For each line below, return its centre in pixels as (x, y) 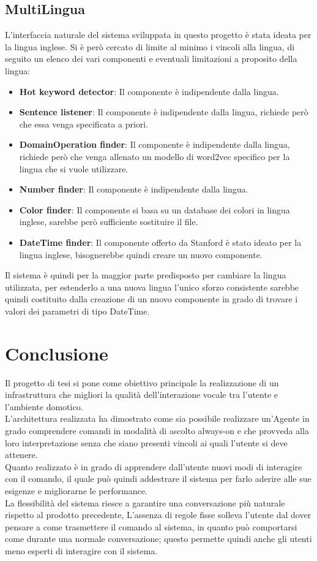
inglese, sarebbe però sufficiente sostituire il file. (109, 222)
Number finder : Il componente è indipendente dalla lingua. (134, 189)
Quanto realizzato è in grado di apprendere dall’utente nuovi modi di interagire (154, 466)
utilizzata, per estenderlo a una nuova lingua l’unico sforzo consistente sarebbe (152, 287)
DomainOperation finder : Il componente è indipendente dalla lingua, (155, 144)
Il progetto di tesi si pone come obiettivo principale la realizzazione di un (142, 382)
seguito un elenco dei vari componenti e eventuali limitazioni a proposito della (151, 59)
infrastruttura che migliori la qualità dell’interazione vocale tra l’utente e (142, 395)
